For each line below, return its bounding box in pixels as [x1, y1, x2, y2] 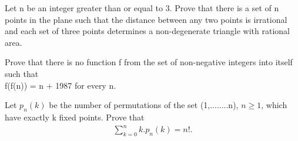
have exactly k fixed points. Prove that [5, 110, 145, 123]
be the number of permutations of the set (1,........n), [49, 99, 239, 111]
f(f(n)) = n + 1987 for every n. [5, 79, 116, 91]
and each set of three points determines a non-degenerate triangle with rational [5, 25, 290, 37]
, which [261, 99, 287, 111]
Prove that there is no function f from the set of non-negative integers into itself [5, 56, 293, 68]
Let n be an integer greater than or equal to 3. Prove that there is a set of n [5, 2, 279, 14]
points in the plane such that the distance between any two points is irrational [5, 13, 287, 25]
